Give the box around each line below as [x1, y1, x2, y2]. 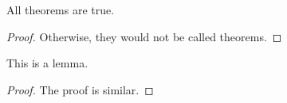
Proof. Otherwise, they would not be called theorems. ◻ [6, 28, 282, 44]
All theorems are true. [6, 2, 115, 17]
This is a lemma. [6, 55, 88, 71]
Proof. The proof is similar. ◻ [6, 81, 154, 97]
